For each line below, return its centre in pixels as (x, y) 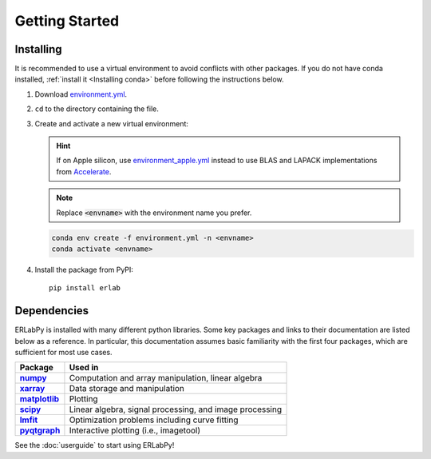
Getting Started (67, 21)
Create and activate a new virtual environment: (112, 123)
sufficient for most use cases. (63, 353)
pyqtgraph (40, 430)
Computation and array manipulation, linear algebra (166, 378)
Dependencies (52, 311)
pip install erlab (85, 288)
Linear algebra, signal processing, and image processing (176, 409)
